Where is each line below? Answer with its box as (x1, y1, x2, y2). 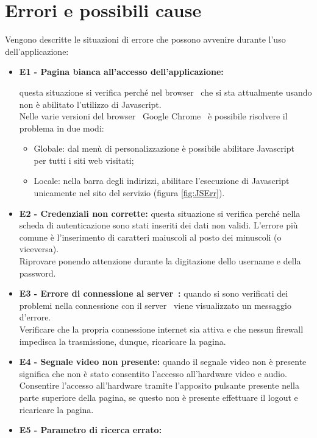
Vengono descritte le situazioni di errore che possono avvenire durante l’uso (5, 33, 286, 46)
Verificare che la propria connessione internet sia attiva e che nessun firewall (19, 323, 304, 335)
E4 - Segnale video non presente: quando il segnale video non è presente (19, 355, 307, 368)
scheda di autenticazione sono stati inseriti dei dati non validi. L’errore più (19, 219, 298, 231)
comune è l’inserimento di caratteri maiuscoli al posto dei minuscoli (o (19, 230, 282, 243)
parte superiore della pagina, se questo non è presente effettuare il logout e (19, 390, 298, 403)
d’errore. (19, 311, 51, 323)
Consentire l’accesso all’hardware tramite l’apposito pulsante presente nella (19, 379, 299, 392)
